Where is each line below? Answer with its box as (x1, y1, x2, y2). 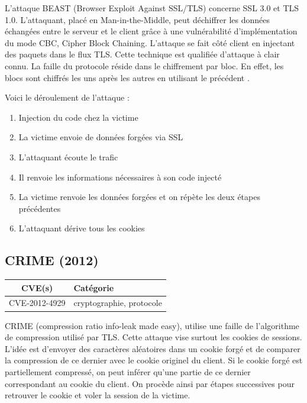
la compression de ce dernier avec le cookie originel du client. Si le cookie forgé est (5, 354, 303, 366)
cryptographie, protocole (73, 296, 162, 309)
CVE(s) (21, 281, 53, 294)
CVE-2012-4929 (9, 296, 66, 309)
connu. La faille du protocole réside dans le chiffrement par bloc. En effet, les (5, 59, 284, 72)
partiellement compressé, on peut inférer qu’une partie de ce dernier (5, 365, 251, 378)
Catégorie (73, 281, 114, 294)
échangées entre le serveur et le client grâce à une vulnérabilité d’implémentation (5, 25, 298, 37)
